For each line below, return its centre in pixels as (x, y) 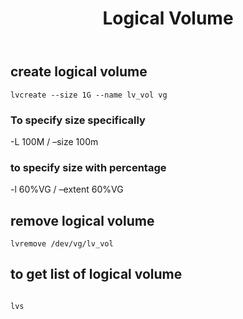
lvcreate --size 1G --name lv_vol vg (89, 95)
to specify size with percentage (88, 167)
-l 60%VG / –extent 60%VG (67, 189)
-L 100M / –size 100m (54, 141)
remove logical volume (82, 220)
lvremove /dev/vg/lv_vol (62, 244)
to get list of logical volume (96, 274)
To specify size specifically (78, 120)
